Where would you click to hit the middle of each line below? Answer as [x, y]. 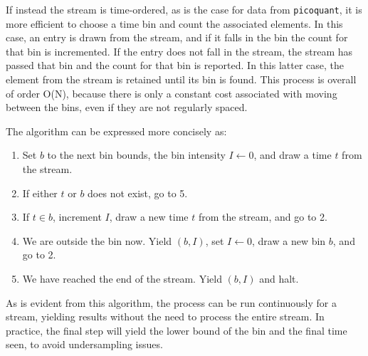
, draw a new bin [289, 240]
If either [40, 193]
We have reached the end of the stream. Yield [122, 278]
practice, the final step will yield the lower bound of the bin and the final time [177, 330]
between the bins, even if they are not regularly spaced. [127, 107]
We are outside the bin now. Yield [97, 240]
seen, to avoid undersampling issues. [84, 344]
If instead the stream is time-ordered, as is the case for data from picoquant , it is [184, 9]
